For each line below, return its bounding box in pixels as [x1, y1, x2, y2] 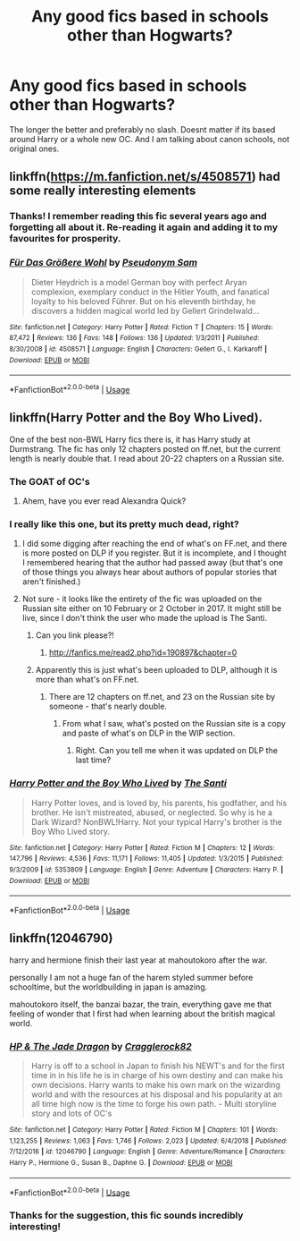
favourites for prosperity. [9, 233, 121, 245]
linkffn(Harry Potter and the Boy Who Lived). [9, 410, 263, 426]
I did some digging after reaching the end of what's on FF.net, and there [21, 539, 287, 549]
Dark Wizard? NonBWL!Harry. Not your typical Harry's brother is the [30, 816, 283, 827]
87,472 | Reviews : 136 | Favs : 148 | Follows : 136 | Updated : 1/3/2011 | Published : [9, 334, 260, 343]
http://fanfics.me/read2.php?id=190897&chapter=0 [48, 647, 237, 659]
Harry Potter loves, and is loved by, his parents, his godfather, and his [30, 797, 287, 808]
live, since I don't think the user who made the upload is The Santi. [21, 613, 268, 624]
